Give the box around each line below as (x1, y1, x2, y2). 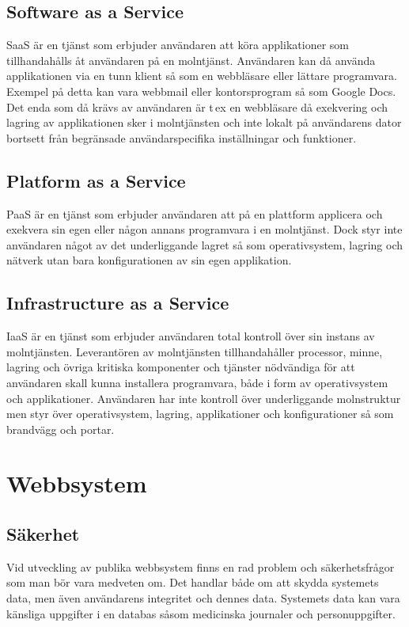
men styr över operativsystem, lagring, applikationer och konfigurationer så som (6, 405, 394, 422)
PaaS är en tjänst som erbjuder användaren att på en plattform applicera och (6, 205, 383, 222)
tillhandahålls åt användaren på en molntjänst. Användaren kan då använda (6, 51, 376, 68)
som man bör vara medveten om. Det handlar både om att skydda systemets (6, 574, 379, 591)
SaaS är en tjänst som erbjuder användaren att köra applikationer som (6, 36, 349, 53)
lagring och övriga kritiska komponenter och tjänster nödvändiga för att (6, 359, 355, 375)
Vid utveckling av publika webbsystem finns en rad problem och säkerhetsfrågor (6, 558, 395, 575)
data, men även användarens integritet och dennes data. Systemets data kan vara (6, 590, 400, 606)
